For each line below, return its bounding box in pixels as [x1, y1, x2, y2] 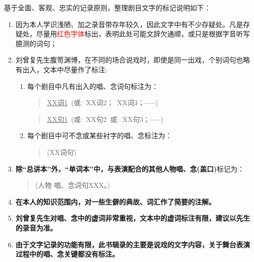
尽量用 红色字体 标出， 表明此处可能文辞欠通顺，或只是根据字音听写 [36, 29, 250, 39]
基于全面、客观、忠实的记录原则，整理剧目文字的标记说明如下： [4, 2, 211, 12]
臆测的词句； [15, 38, 57, 48]
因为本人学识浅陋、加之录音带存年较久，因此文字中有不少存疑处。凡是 [15, 19, 243, 29]
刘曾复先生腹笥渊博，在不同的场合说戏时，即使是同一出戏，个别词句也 [15, 55, 243, 65]
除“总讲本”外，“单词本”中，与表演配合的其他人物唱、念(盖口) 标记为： [15, 163, 245, 174]
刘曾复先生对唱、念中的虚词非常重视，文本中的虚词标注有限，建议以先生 [15, 213, 250, 223]
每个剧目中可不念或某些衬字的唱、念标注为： [27, 130, 172, 141]
